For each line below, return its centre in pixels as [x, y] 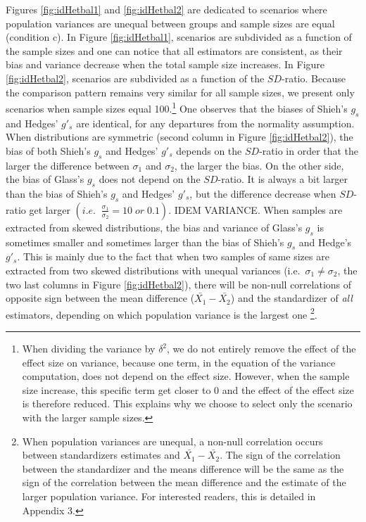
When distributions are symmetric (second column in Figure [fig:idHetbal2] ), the [179, 137]
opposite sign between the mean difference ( [100, 298]
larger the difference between [68, 165]
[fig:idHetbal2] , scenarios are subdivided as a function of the [135, 78]
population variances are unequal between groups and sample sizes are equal [170, 23]
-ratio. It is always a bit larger [283, 179]
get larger [50, 209]
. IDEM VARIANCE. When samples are [255, 209]
